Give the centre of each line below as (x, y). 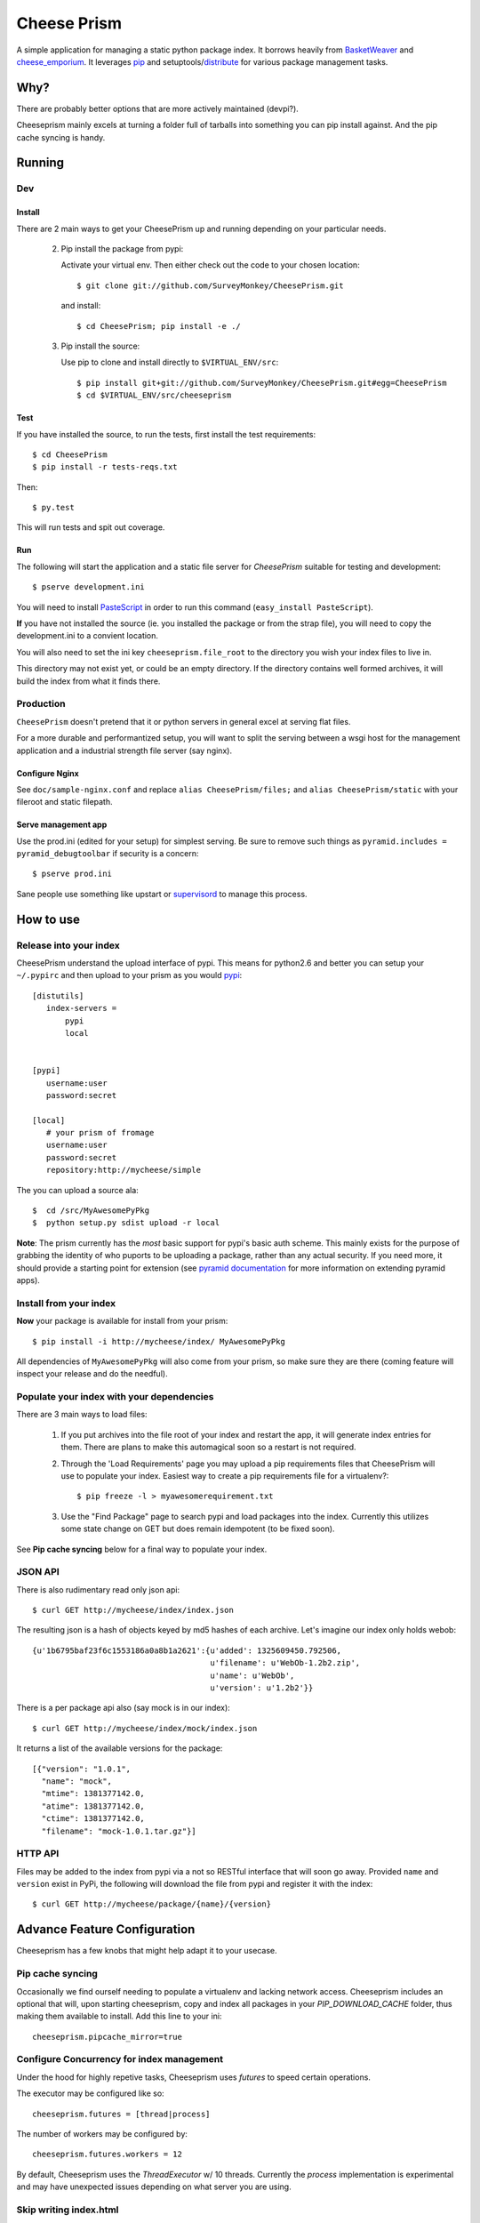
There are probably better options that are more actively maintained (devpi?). (158, 108)
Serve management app (62, 825)
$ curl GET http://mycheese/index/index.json (133, 1610)
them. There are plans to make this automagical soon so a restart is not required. (208, 1447)
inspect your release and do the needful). (92, 1374)
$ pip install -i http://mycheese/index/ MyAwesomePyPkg (159, 1341)
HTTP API (38, 1854)
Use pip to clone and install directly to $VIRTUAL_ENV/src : (170, 362)
